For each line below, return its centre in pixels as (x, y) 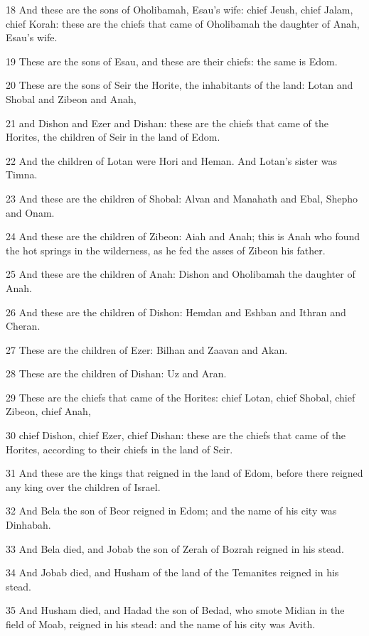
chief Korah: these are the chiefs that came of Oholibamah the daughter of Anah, (183, 23)
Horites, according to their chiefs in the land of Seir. (119, 449)
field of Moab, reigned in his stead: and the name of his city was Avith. (161, 624)
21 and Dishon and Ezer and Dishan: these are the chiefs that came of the (167, 123)
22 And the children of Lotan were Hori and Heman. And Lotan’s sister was (171, 160)
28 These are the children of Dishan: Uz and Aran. (116, 373)
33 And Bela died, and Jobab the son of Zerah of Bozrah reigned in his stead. (175, 548)
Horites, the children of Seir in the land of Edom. (113, 137)
